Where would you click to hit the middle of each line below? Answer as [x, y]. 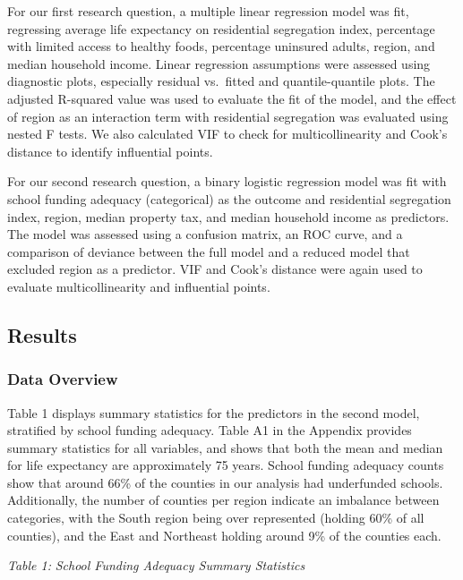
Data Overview [63, 379]
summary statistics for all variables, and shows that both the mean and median [225, 447]
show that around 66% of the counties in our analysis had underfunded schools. [225, 482]
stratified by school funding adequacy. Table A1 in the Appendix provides [210, 430]
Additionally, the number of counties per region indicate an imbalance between [223, 500]
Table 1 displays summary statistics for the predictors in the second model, [214, 412]
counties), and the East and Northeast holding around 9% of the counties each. [224, 535]
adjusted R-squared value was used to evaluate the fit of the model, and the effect [232, 98]
